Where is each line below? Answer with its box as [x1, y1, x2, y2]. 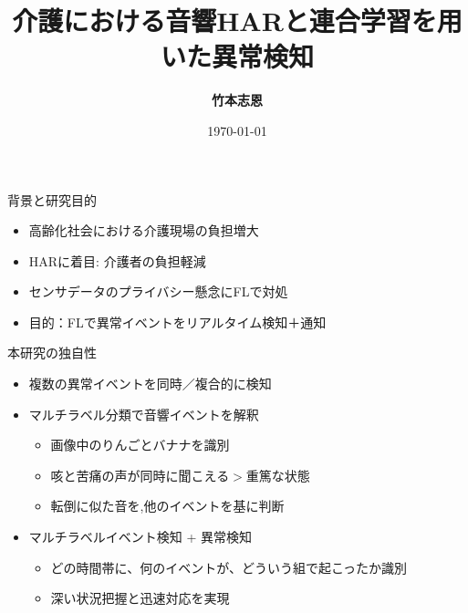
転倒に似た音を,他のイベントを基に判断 [50, 496, 285, 515]
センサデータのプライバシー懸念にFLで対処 [28, 282, 288, 301]
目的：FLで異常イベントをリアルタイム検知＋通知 [28, 312, 327, 331]
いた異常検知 [160, 37, 314, 75]
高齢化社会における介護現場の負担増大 [28, 221, 259, 240]
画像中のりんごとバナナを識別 [50, 435, 230, 454]
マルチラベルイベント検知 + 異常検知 [28, 527, 253, 546]
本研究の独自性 [7, 343, 97, 362]
